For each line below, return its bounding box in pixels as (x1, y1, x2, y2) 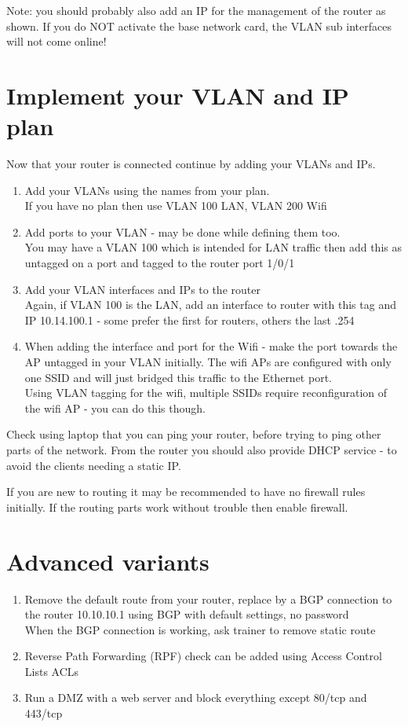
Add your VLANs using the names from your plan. (24, 182, 270, 198)
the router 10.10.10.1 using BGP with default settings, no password (24, 606, 349, 622)
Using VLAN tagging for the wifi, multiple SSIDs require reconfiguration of (24, 384, 388, 401)
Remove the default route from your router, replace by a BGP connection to (24, 590, 392, 607)
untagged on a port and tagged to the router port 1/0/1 (24, 255, 295, 271)
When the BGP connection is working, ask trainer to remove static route (24, 621, 376, 637)
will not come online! (6, 33, 107, 50)
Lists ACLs (24, 663, 79, 679)
